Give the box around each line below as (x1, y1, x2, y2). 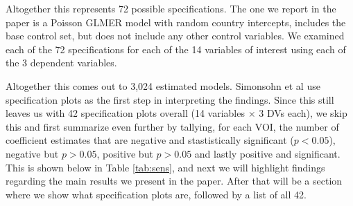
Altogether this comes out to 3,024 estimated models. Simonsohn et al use (6, 78, 320, 93)
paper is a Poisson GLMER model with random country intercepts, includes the (6, 15, 346, 29)
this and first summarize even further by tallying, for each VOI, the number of (6, 119, 339, 133)
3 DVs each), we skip (259, 106, 347, 120)
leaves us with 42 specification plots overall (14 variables (6, 106, 245, 120)
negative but (6, 146, 59, 160)
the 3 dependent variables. (6, 55, 117, 70)
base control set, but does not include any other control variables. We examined (6, 28, 345, 43)
